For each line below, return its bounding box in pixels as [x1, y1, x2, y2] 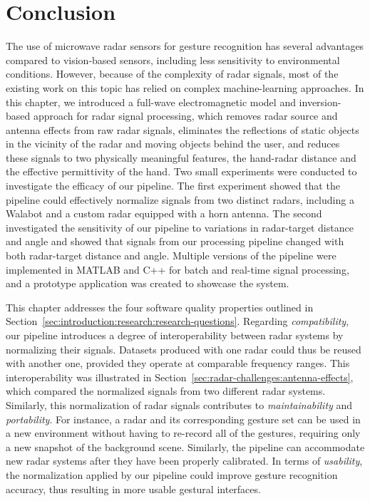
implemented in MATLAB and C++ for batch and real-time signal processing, [6, 262, 349, 277]
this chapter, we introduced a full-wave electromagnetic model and [6, 94, 296, 109]
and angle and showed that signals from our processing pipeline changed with [6, 234, 344, 249]
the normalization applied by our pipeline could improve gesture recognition [6, 467, 338, 482]
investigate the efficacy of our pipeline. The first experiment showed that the [6, 178, 340, 193]
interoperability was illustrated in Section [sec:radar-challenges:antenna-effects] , [6, 369, 354, 384]
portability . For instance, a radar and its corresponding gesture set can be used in [6, 411, 361, 426]
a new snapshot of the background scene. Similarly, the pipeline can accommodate [6, 439, 365, 454]
